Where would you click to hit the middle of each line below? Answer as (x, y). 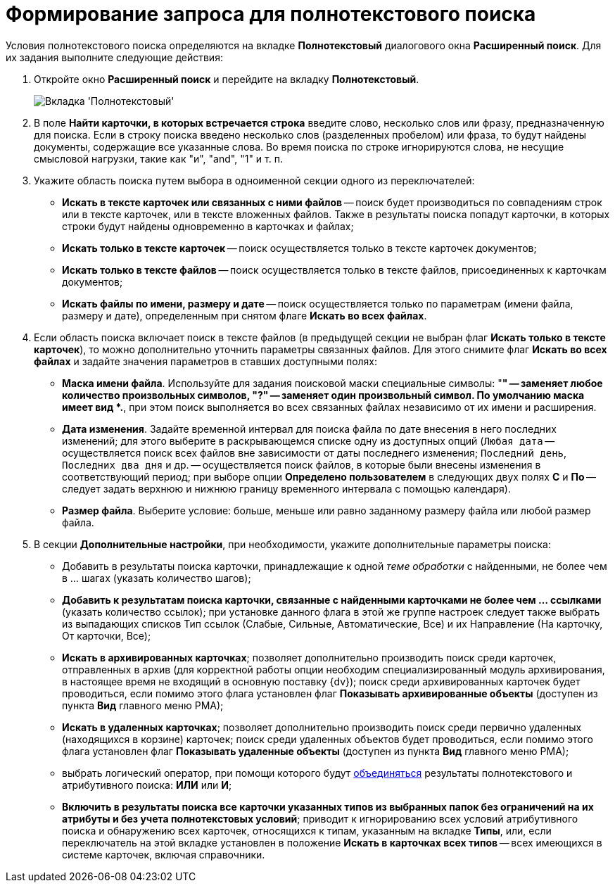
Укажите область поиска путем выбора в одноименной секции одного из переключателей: (254, 180)
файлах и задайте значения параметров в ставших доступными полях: (206, 361)
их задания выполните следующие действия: (114, 57)
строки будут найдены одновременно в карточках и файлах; (208, 226)
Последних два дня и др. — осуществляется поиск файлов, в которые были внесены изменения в (302, 464)
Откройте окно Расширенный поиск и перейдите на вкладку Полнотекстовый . (227, 79)
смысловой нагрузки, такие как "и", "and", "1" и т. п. (158, 158)
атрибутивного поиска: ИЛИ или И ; (147, 785)
